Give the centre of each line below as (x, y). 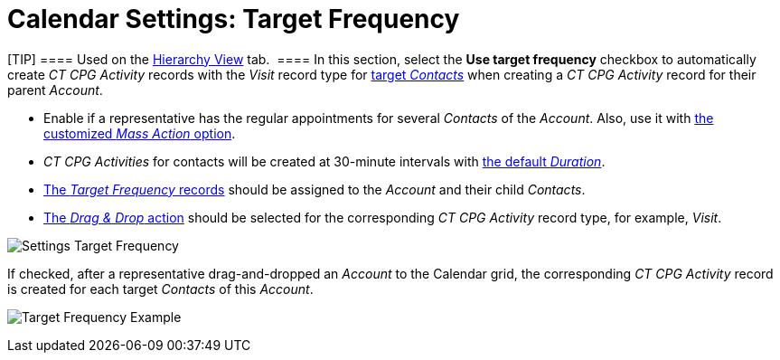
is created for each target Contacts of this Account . (160, 289)
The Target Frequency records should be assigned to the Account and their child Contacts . (315, 189)
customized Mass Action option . (140, 133)
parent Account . (55, 90)
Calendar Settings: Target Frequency (234, 19)
